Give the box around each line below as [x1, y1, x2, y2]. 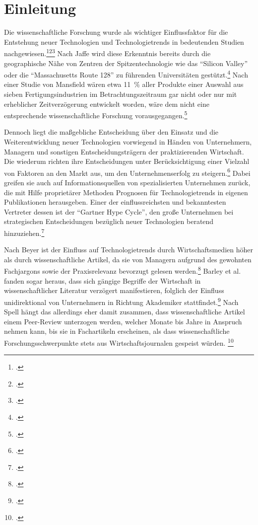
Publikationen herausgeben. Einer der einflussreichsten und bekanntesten [4, 197, 226, 207]
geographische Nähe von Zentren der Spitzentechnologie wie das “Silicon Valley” [4, 58, 248, 68]
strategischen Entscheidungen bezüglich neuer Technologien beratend [4, 216, 214, 226]
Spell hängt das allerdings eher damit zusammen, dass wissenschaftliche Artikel [4, 306, 245, 317]
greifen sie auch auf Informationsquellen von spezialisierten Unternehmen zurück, [4, 177, 251, 188]
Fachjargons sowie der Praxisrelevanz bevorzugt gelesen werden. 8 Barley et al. [4, 264, 241, 276]
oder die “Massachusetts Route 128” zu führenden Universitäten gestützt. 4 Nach [4, 68, 248, 79]
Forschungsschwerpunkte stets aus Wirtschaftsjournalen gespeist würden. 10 [4, 336, 234, 348]
